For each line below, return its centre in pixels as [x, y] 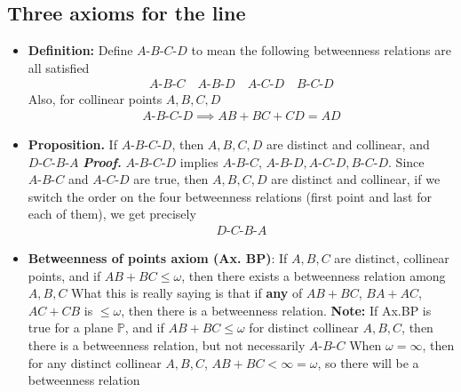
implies [199, 161]
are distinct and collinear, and [348, 144]
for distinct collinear [304, 328]
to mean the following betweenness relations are [321, 50]
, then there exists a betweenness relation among [314, 275]
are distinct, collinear [392, 258]
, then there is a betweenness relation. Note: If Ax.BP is [276, 310]
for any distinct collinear [95, 362]
